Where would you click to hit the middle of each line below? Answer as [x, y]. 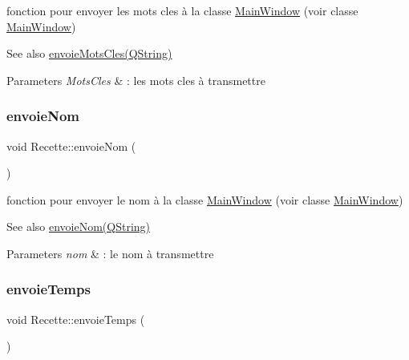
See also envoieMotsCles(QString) [89, 53]
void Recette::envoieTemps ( [76, 319]
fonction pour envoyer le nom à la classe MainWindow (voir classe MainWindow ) [205, 199]
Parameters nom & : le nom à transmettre [110, 253]
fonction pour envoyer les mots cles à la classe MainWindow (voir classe [182, 10]
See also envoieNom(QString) [79, 227]
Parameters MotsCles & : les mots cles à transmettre [136, 80]
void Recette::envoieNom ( [71, 146]
